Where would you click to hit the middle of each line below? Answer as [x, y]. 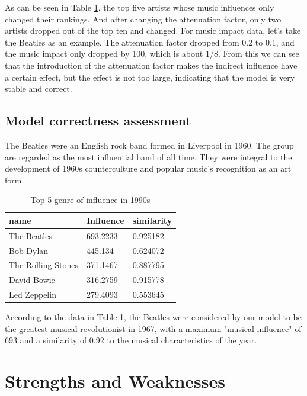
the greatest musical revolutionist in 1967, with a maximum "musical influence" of [153, 328]
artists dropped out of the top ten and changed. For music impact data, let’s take [153, 30]
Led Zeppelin [33, 294]
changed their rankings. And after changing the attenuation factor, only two [143, 19]
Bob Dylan [29, 250]
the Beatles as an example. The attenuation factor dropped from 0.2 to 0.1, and [150, 42]
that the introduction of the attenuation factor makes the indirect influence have [151, 65]
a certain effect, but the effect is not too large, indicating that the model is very [150, 77]
